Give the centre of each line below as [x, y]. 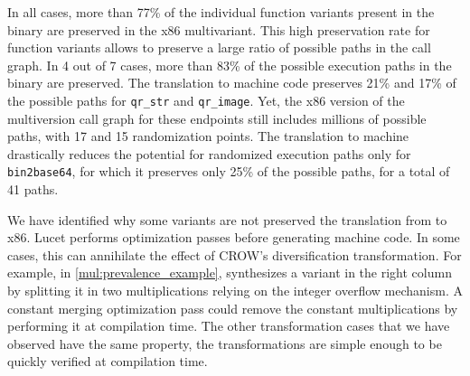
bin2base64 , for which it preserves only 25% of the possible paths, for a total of [229, 171]
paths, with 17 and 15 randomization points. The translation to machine [208, 136]
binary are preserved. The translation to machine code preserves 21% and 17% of [232, 83]
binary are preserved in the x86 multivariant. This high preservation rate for [219, 29]
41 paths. [33, 189]
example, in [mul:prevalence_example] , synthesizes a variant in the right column [230, 273]
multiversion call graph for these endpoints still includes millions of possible [217, 118]
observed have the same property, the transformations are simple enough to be [225, 343]
